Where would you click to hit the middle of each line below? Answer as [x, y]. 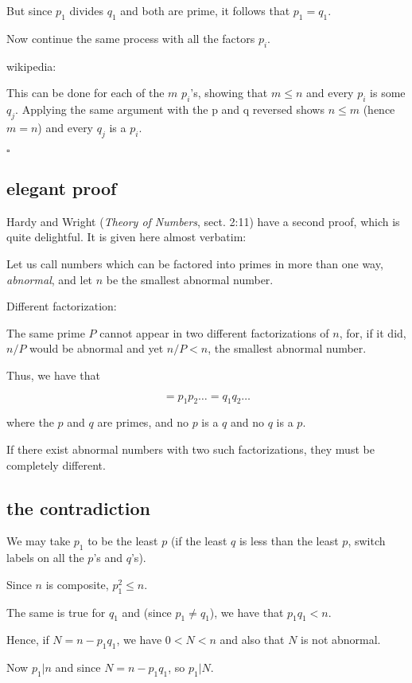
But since [29, 10]
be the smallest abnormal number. [190, 279]
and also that [252, 640]
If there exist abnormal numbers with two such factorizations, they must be [190, 449]
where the [30, 422]
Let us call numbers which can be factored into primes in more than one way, [195, 263]
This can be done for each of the [86, 93]
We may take [39, 541]
